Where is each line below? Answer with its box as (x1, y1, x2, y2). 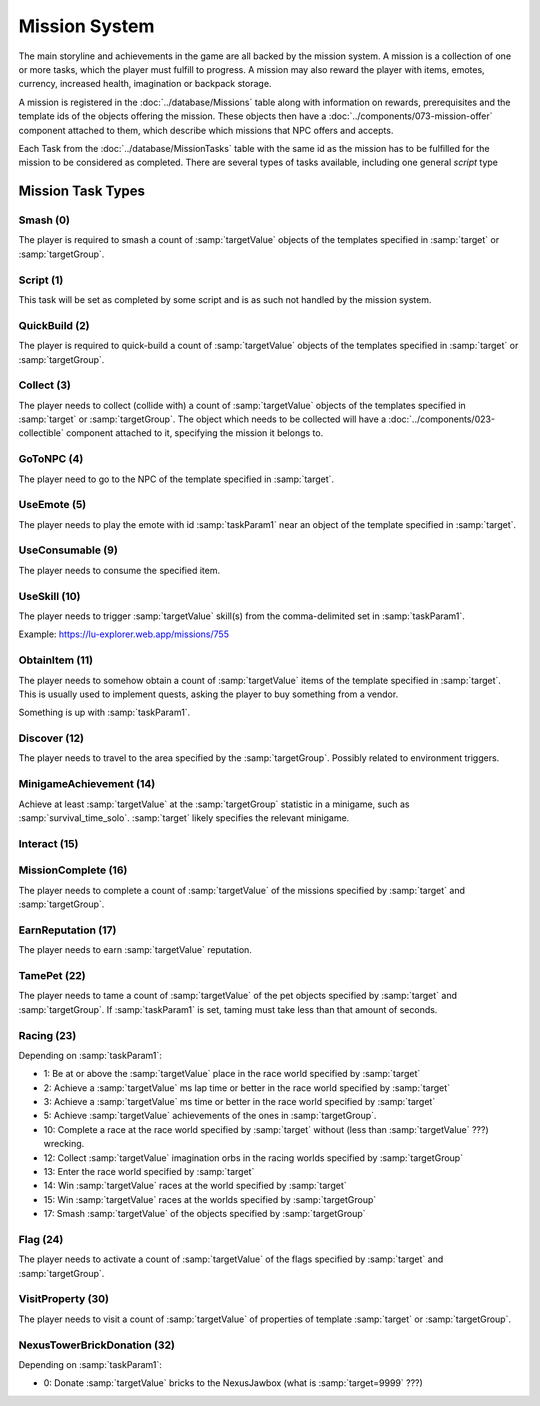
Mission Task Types (18, 183, 145, 200)
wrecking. (43, 1138, 85, 1150)
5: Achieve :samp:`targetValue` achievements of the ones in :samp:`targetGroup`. (43, 1110, 377, 1122)
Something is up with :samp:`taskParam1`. (18, 706, 191, 719)
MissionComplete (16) (18, 863, 128, 877)
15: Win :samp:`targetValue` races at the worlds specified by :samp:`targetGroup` (43, 1193, 377, 1205)
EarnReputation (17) (18, 923, 117, 937)
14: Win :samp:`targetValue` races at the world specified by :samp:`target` (43, 1180, 347, 1192)
